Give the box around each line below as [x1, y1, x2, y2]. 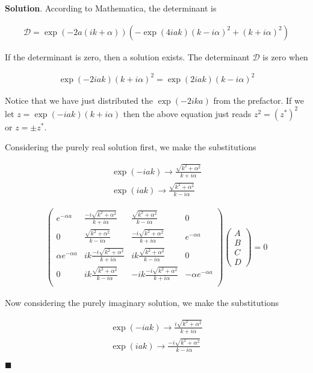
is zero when [262, 50, 308, 63]
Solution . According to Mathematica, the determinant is [5, 2, 217, 14]
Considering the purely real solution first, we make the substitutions [5, 141, 256, 153]
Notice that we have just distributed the [5, 94, 153, 106]
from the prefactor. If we [213, 94, 304, 106]
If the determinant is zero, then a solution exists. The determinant [5, 50, 250, 63]
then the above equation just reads [123, 107, 252, 120]
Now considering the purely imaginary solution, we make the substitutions [5, 296, 279, 309]
